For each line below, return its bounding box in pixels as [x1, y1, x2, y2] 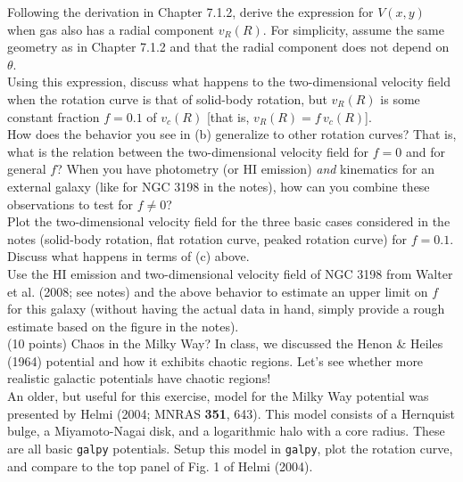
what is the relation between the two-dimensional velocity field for [7, 142, 369, 160]
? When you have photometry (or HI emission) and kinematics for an [56, 159, 434, 178]
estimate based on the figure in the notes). [7, 316, 239, 335]
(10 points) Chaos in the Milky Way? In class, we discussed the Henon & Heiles [7, 334, 443, 353]
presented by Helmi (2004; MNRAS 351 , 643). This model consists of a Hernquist [7, 404, 456, 422]
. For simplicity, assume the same [262, 20, 444, 38]
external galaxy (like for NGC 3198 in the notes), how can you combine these [7, 176, 430, 195]
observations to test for [7, 194, 134, 213]
